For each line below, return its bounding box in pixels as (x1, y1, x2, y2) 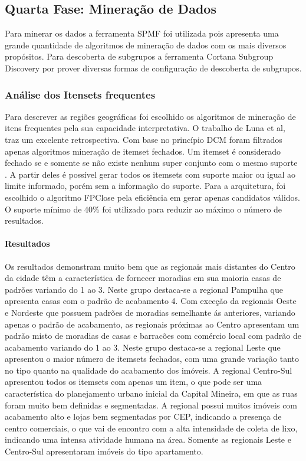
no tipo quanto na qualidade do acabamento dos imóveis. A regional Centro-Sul (5, 364, 292, 376)
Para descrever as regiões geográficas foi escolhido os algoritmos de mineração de (5, 110, 296, 122)
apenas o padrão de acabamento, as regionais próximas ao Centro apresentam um (5, 318, 300, 330)
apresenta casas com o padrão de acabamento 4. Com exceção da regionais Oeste (5, 295, 297, 307)
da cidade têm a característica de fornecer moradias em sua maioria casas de (5, 272, 281, 284)
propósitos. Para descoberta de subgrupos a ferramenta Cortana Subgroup (5, 50, 274, 63)
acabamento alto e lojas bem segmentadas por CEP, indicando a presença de (5, 410, 282, 423)
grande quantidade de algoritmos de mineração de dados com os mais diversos (5, 38, 287, 51)
